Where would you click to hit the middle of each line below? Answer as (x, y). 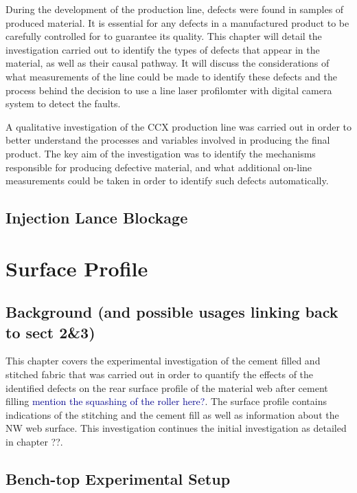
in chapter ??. (34, 442)
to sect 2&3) (50, 332)
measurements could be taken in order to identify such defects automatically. (167, 180)
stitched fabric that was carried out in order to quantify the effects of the (160, 374)
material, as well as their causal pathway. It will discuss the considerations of (168, 63)
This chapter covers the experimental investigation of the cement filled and (163, 361)
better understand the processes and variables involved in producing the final (168, 140)
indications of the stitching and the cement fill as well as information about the (172, 414)
